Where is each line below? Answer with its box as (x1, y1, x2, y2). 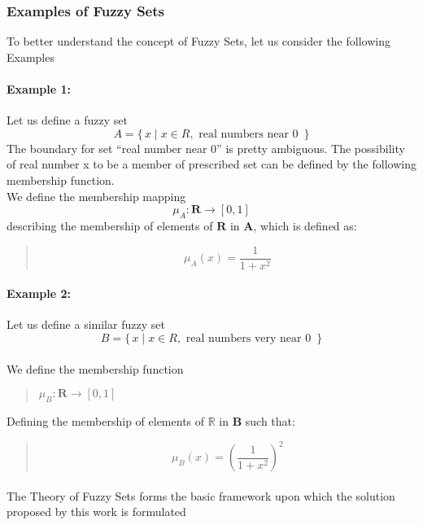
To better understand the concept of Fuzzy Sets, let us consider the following (7, 33, 390, 50)
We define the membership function (7, 360, 184, 377)
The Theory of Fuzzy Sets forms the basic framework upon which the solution (7, 487, 395, 504)
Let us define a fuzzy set (7, 112, 128, 129)
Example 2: (7, 285, 71, 302)
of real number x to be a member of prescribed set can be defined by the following (7, 155, 416, 173)
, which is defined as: (253, 217, 357, 234)
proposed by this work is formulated (7, 503, 186, 520)
